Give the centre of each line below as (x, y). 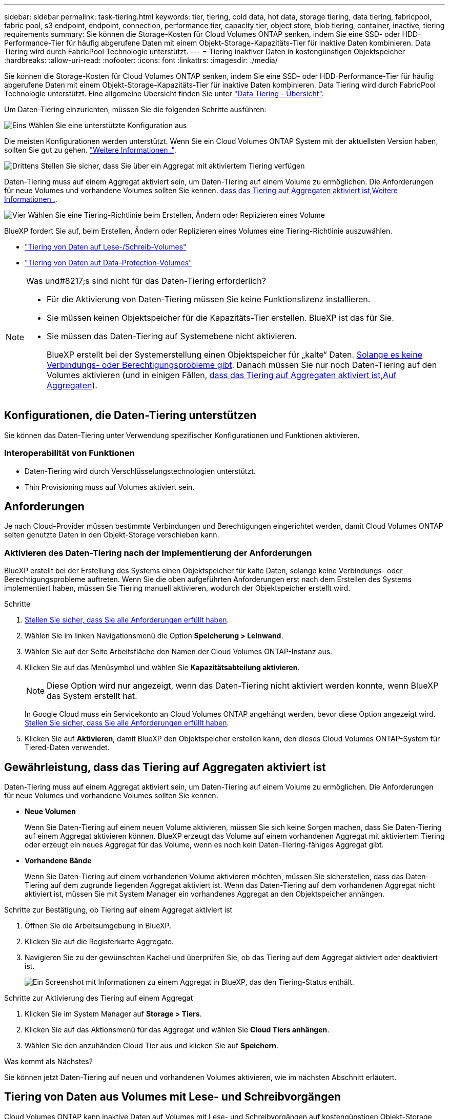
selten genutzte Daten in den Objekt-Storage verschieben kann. (112, 535)
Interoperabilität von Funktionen (69, 453)
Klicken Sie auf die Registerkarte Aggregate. (99, 942)
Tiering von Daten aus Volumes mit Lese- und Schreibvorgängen (172, 1097)
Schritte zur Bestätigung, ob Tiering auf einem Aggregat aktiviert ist (118, 910)
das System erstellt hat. (92, 696)
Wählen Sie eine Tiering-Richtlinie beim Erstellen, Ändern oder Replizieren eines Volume (176, 215)
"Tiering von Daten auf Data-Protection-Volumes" (108, 263)
